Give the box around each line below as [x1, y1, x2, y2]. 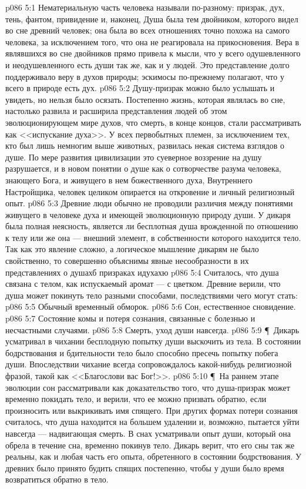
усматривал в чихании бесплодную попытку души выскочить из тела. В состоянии [5, 335, 301, 347]
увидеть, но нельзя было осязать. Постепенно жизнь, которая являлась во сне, [5, 93, 285, 105]
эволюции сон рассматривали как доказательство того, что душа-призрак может [5, 381, 290, 393]
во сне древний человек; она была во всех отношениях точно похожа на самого [5, 24, 290, 36]
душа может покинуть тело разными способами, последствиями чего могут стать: [5, 289, 298, 301]
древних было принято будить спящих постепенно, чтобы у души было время [5, 461, 284, 474]
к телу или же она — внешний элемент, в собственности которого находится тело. [5, 231, 301, 243]
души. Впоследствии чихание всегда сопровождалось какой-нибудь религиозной [5, 358, 292, 370]
